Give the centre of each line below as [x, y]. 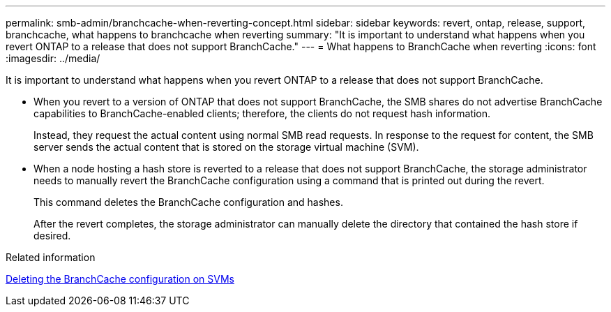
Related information [51, 257]
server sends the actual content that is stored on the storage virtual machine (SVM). [226, 147]
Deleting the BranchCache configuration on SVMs [120, 279]
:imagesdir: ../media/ [53, 58]
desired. [52, 236]
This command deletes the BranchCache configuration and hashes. [188, 202]
